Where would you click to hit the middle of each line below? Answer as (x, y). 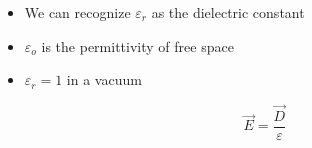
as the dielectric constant (228, 12)
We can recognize (77, 12)
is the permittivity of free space (137, 45)
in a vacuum (104, 79)
